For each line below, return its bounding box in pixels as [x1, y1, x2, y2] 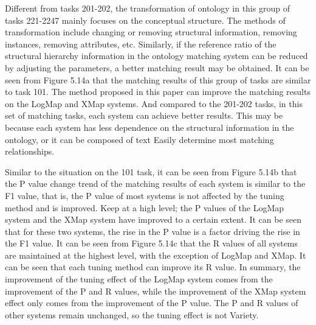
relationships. [5, 145, 55, 158]
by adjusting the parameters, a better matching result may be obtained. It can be [5, 61, 309, 74]
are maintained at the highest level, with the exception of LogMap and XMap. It [5, 248, 306, 261]
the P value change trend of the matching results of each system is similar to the [5, 177, 306, 190]
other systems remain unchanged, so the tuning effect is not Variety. [5, 308, 259, 321]
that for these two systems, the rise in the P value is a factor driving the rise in [5, 225, 300, 237]
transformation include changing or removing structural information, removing [5, 26, 297, 38]
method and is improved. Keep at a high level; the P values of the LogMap [5, 201, 284, 214]
